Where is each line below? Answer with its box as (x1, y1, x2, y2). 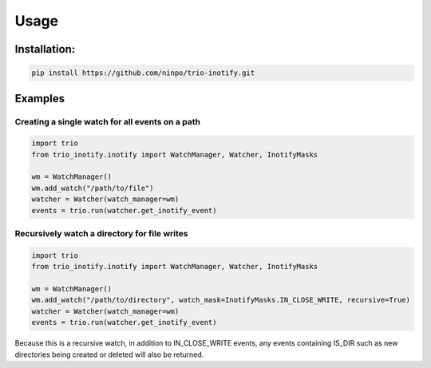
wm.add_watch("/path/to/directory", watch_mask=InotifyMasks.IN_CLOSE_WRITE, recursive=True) (31, 295, 411, 305)
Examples (14, 92, 65, 105)
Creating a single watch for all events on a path (14, 116, 201, 127)
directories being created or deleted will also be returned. (14, 350, 204, 359)
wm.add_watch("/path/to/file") (31, 184, 155, 192)
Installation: (14, 42, 76, 56)
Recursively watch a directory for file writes (14, 228, 188, 239)
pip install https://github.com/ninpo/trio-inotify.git (31, 69, 255, 77)
